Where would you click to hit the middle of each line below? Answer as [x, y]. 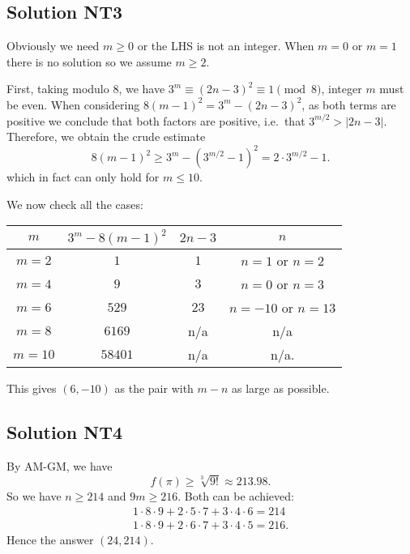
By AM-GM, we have [60, 466]
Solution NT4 [65, 432]
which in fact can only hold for [83, 177]
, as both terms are [349, 104]
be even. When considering [73, 104]
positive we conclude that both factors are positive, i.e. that [156, 120]
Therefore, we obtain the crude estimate [106, 136]
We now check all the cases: [75, 204]
